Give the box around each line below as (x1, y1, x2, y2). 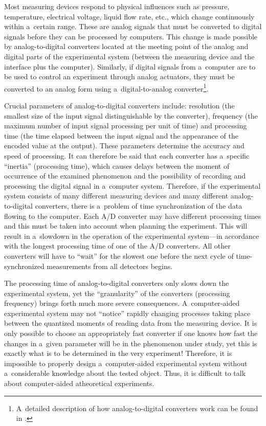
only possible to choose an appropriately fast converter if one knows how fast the (4, 328, 258, 339)
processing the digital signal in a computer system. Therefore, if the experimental (4, 180, 261, 191)
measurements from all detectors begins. (47, 260, 173, 271)
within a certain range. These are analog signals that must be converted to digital (4, 21, 262, 32)
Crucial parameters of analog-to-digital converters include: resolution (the (4, 100, 235, 110)
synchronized (4, 260, 45, 271)
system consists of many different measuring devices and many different (4, 190, 229, 201)
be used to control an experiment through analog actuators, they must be (4, 71, 235, 82)
